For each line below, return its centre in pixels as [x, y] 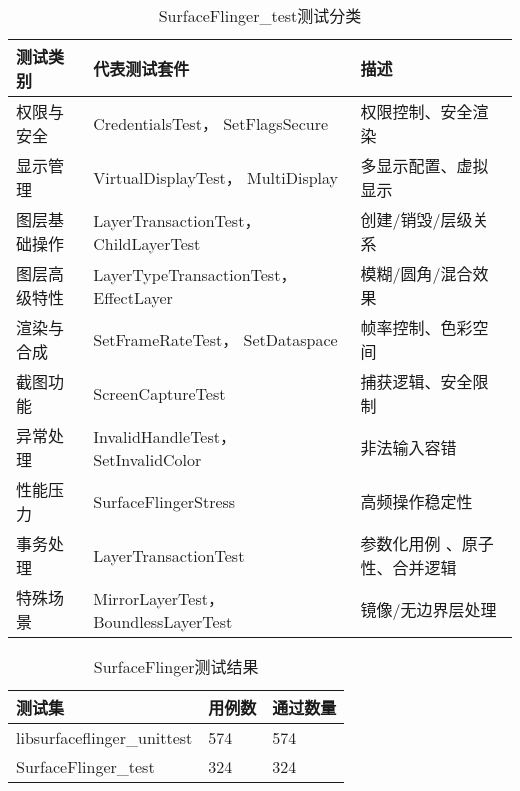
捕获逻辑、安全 [416, 381]
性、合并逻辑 [408, 567]
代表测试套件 [141, 68]
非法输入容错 [408, 447]
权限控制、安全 [416, 111]
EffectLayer [133, 297]
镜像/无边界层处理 [428, 609]
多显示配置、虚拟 [424, 165]
